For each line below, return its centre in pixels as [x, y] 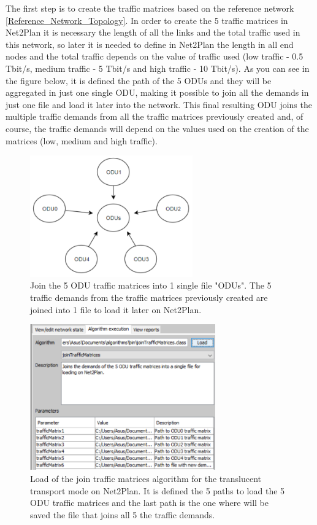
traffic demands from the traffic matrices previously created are [149, 297]
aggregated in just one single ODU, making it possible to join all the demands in [157, 92]
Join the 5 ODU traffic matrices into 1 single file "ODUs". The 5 [151, 285]
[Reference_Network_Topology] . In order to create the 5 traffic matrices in [147, 20]
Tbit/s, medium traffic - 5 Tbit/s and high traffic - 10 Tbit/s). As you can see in [158, 68]
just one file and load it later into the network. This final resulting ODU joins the [159, 104]
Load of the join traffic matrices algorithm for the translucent [146, 479]
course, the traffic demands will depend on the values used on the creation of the [157, 128]
